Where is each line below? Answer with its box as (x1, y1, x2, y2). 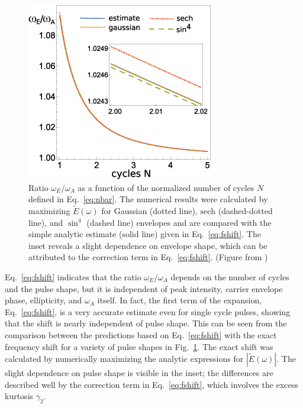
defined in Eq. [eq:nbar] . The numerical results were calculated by (28, 193, 268, 205)
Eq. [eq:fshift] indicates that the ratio (5, 270, 141, 283)
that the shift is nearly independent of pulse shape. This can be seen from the (5, 317, 287, 329)
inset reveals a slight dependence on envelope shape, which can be (28, 239, 267, 251)
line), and (28, 216, 63, 228)
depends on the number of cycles (170, 270, 289, 283)
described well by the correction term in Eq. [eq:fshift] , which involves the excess (5, 378, 298, 390)
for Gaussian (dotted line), (101, 205, 198, 216)
